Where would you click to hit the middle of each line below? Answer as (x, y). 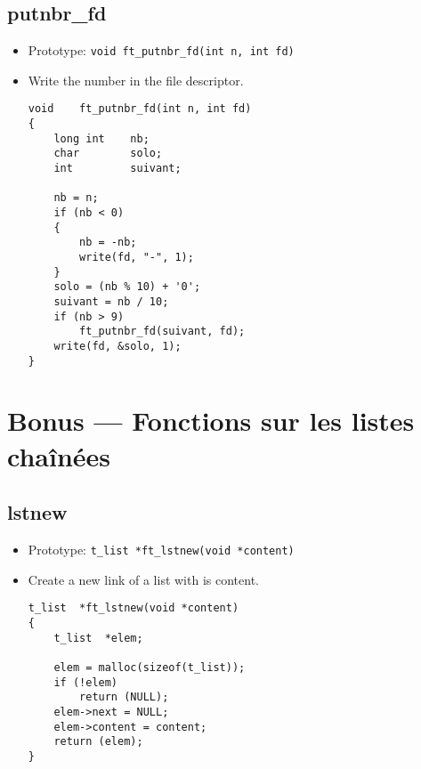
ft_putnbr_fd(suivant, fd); (162, 332)
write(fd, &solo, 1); (117, 346)
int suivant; (117, 169)
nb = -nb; (108, 243)
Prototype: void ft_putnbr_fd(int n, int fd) (161, 50)
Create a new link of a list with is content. (143, 579)
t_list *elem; (98, 638)
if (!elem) (86, 682)
